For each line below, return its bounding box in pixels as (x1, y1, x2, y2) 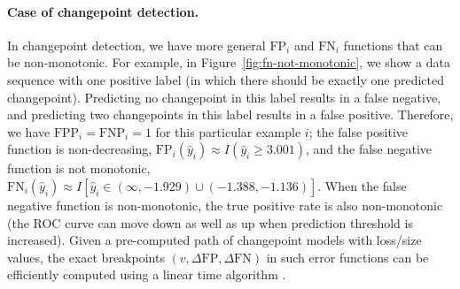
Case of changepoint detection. (7, 2, 199, 20)
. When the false (317, 176, 407, 194)
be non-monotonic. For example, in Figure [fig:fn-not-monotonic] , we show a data (7, 53, 450, 72)
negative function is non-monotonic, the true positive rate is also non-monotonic (7, 195, 443, 214)
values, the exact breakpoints (7, 247, 165, 266)
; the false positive (308, 122, 409, 141)
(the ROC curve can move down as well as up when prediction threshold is (7, 213, 413, 232)
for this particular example (155, 122, 301, 141)
